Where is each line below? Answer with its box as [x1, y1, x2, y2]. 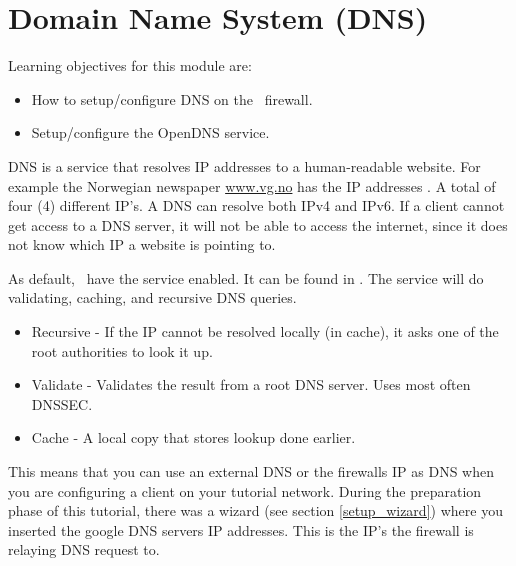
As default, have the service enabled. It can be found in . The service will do [8, 267, 484, 288]
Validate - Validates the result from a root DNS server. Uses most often [31, 374, 471, 395]
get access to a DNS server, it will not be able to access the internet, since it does [8, 214, 508, 235]
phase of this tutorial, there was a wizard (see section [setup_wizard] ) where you [8, 500, 503, 521]
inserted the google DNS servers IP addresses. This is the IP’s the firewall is [8, 519, 474, 540]
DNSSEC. [31, 393, 93, 414]
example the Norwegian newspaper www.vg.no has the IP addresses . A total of [8, 175, 496, 196]
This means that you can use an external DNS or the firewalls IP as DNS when [8, 461, 494, 482]
